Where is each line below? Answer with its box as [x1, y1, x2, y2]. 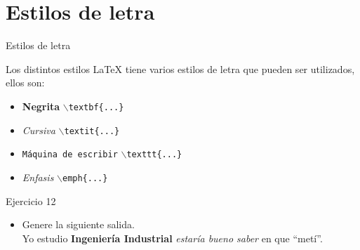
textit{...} [64, 126, 120, 136]
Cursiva [22, 122, 55, 137]
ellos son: [6, 75, 45, 90]
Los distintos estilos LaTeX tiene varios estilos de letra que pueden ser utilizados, [6, 61, 355, 76]
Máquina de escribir [22, 150, 118, 160]
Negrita [22, 98, 60, 113]
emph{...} [62, 173, 108, 183]
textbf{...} [68, 102, 124, 112]
